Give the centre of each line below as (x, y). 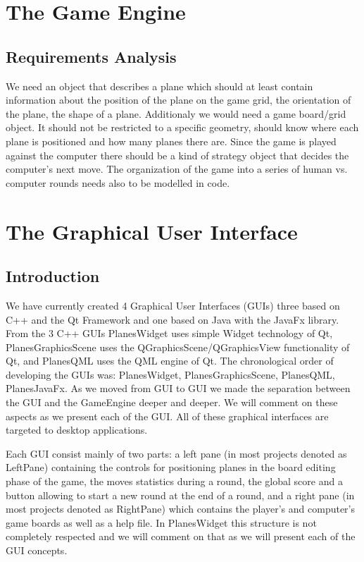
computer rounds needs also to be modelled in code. (118, 182)
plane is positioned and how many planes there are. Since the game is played (171, 141)
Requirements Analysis (91, 56)
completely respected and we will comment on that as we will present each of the (181, 536)
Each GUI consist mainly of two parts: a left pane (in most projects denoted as (176, 453)
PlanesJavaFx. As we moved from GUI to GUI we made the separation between (178, 388)
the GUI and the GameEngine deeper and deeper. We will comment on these (172, 402)
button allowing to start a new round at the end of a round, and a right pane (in (180, 495)
